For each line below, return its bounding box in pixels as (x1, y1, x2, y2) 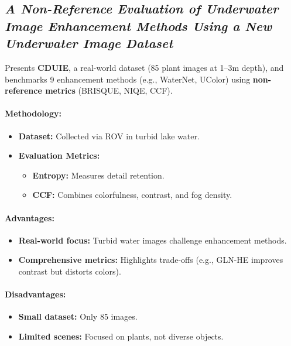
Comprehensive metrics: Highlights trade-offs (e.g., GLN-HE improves (18, 253, 283, 266)
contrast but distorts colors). (18, 265, 121, 277)
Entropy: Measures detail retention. (32, 169, 165, 181)
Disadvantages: (5, 288, 66, 300)
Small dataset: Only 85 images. (18, 310, 138, 323)
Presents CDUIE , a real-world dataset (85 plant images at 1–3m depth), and (5, 61, 284, 73)
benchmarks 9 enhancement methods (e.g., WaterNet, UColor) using (5, 73, 251, 85)
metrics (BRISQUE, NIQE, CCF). (45, 84, 173, 97)
